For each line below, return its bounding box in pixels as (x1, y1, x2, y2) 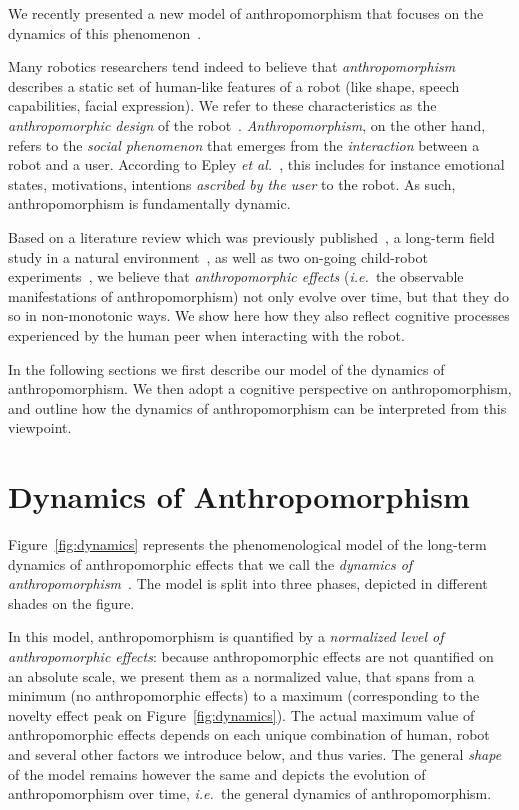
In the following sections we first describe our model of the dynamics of (8, 358, 445, 379)
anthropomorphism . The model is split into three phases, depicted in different (8, 573, 488, 594)
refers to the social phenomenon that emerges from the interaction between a (8, 134, 480, 155)
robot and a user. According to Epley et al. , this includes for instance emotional (8, 154, 505, 175)
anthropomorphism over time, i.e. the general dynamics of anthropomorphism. (8, 783, 492, 804)
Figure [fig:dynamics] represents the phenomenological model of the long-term (8, 534, 487, 554)
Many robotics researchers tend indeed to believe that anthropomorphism (8, 56, 456, 77)
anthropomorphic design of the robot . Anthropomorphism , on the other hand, (8, 114, 486, 135)
